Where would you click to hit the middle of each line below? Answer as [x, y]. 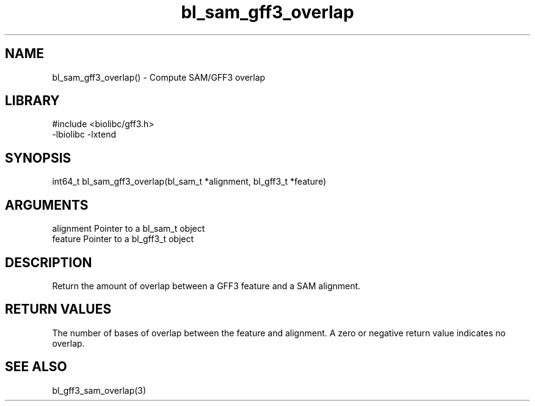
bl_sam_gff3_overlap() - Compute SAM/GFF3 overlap [159, 77]
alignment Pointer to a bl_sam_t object [129, 229]
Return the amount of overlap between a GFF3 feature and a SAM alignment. [206, 286]
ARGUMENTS [47, 205]
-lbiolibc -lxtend [84, 135]
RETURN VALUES [58, 309]
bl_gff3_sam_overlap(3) [99, 390]
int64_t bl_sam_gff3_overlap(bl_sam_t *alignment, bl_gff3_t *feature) [189, 182]
